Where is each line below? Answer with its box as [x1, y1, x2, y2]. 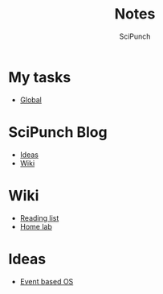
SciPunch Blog [8, 122, 108, 141]
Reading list [19, 213, 59, 222]
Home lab [19, 222, 52, 231]
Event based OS [19, 276, 74, 286]
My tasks [8, 68, 71, 86]
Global [19, 94, 42, 105]
